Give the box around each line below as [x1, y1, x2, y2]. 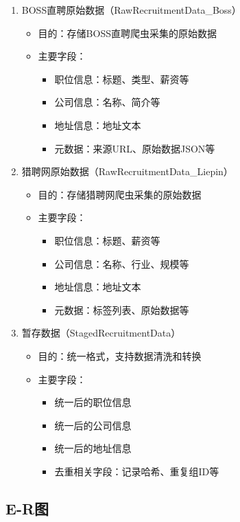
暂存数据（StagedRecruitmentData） [21, 326, 181, 340]
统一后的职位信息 [54, 395, 132, 409]
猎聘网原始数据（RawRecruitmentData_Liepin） [21, 164, 233, 179]
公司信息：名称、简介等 [54, 95, 160, 109]
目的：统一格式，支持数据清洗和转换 [38, 348, 202, 363]
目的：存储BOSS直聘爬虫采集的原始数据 [38, 25, 217, 40]
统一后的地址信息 [54, 441, 132, 455]
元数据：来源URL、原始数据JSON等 [54, 141, 215, 155]
